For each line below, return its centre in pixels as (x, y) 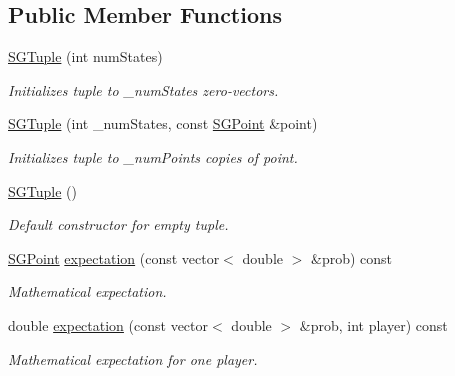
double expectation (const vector (108, 324)
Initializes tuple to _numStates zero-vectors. (143, 89)
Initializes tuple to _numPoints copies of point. (153, 156)
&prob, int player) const (373, 324)
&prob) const (352, 257)
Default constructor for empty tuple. (118, 224)
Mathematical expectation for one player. (133, 358)
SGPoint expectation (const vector (114, 257)
